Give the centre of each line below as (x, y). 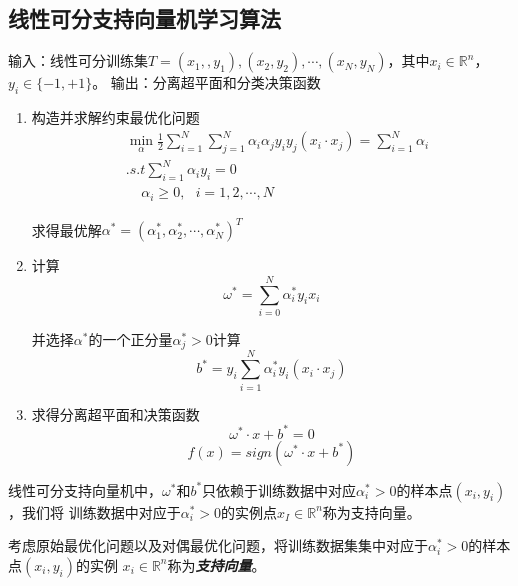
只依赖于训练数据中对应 (279, 489)
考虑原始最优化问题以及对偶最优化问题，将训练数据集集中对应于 (218, 545)
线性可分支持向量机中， (85, 489)
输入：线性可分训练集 (78, 60)
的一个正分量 (130, 338)
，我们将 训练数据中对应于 (94, 511)
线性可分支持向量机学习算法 (144, 18)
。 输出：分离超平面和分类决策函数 (206, 82)
